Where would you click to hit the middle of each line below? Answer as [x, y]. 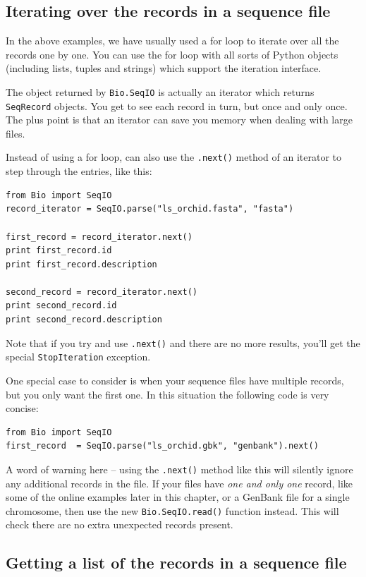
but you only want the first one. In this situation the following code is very [167, 394]
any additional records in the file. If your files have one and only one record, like [179, 483]
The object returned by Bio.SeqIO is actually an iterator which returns [160, 91]
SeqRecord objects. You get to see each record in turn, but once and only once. [177, 105]
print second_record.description [84, 320]
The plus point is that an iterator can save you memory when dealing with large [179, 120]
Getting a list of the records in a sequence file [176, 563]
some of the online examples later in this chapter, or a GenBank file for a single [178, 497]
